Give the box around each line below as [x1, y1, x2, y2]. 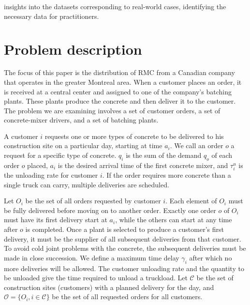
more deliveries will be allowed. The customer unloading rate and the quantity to [4, 263, 244, 273]
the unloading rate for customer [4, 170, 98, 180]
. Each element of [165, 196, 217, 206]
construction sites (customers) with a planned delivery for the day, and [4, 282, 214, 292]
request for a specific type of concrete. [4, 150, 117, 160]
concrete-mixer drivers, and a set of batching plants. [4, 115, 159, 125]
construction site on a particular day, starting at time [4, 140, 162, 151]
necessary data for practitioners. [4, 11, 99, 21]
